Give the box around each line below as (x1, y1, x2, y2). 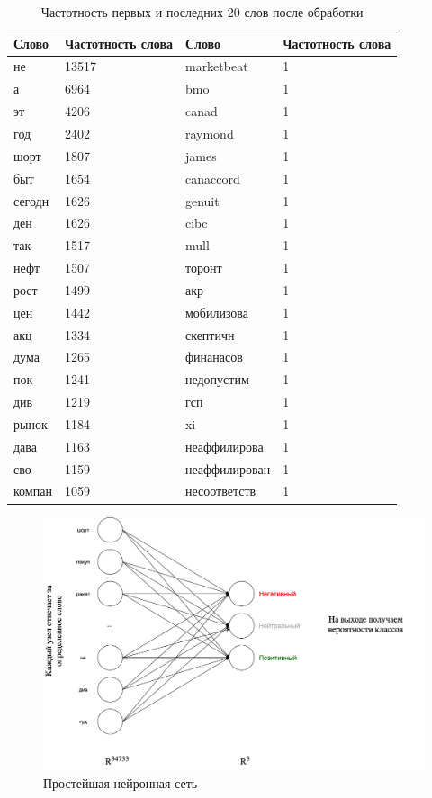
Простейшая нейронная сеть (43, 774, 198, 793)
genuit (184, 191, 220, 210)
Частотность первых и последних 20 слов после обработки (40, 3, 364, 21)
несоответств (184, 481, 256, 500)
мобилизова (184, 302, 249, 321)
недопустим (184, 370, 249, 389)
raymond (184, 123, 234, 142)
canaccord (184, 168, 240, 187)
